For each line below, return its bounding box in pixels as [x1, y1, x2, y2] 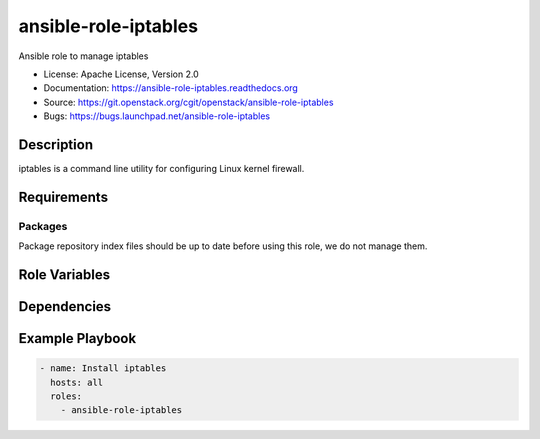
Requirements [18, 188, 109, 205]
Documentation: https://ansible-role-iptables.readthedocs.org [43, 82, 299, 94]
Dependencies [18, 298, 112, 315]
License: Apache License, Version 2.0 [43, 68, 199, 80]
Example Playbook [18, 330, 137, 347]
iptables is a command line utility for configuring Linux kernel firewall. [18, 163, 305, 175]
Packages [18, 219, 68, 233]
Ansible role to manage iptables [18, 50, 149, 62]
